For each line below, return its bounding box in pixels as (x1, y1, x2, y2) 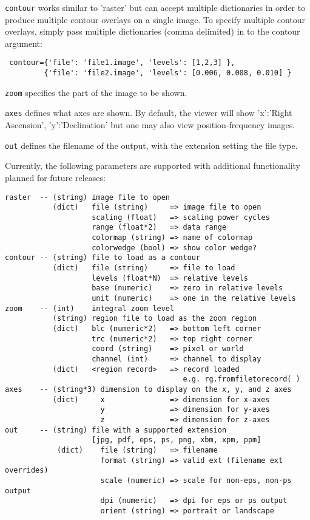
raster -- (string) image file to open (5, 193, 170, 202)
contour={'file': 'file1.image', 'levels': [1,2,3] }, (9, 58, 235, 67)
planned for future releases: (5, 171, 106, 183)
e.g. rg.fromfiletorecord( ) (183, 375, 300, 384)
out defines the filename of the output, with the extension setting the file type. (5, 139, 298, 151)
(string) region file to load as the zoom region (52, 314, 257, 323)
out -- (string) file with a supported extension (5, 425, 227, 434)
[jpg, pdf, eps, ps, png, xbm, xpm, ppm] (92, 436, 261, 445)
